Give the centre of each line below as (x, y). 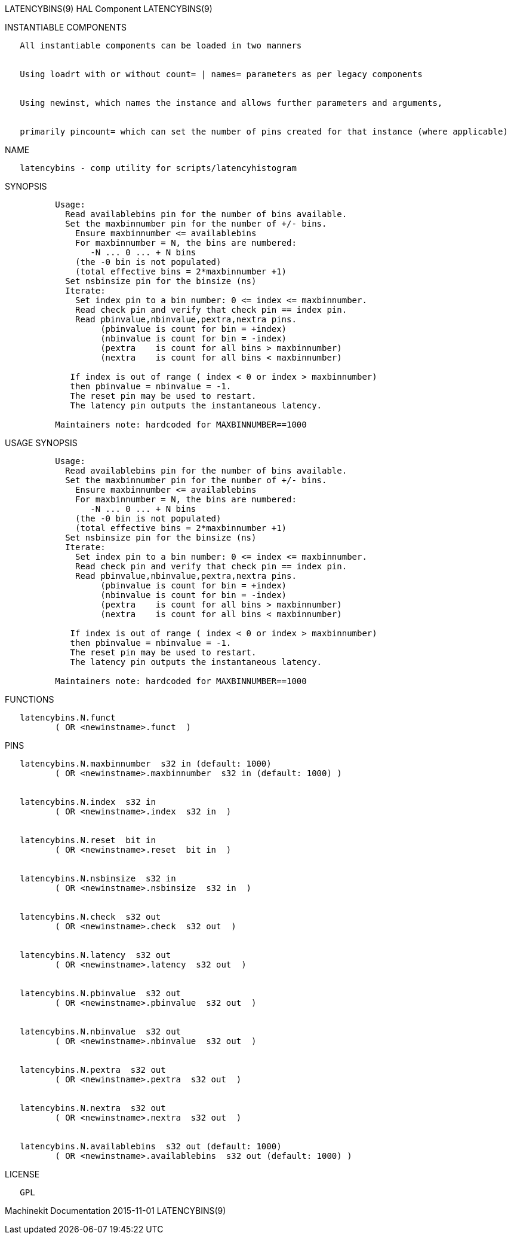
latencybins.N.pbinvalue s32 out (101, 993)
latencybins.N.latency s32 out (96, 955)
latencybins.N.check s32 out (90, 917)
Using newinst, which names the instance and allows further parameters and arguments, (231, 103)
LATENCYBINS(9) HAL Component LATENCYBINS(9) (109, 9)
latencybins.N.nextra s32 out (93, 1108)
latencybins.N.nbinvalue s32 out (101, 1032)
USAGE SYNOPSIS (41, 443)
